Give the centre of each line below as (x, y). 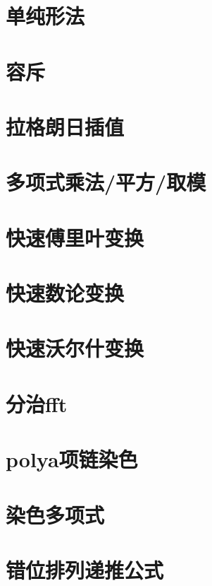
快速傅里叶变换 (75, 237)
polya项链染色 (72, 459)
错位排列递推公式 (85, 569)
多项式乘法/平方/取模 (106, 182)
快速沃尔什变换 (75, 348)
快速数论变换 (65, 293)
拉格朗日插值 (65, 126)
